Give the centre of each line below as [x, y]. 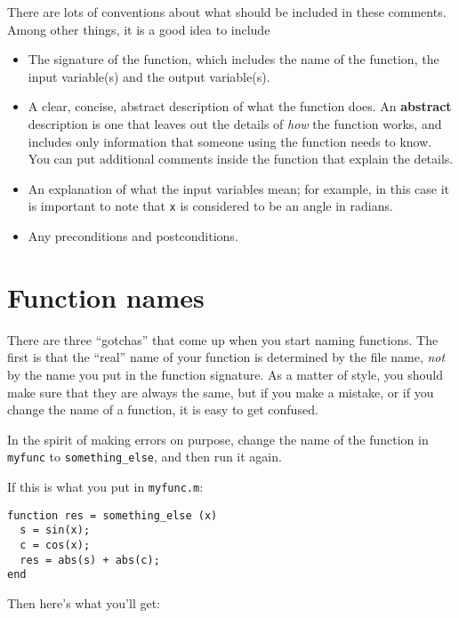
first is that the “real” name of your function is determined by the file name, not [226, 357]
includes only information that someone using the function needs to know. [230, 141]
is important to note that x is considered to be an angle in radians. [210, 206]
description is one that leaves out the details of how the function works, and [235, 123]
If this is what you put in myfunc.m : [105, 486]
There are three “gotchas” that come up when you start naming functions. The [223, 339]
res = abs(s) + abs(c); [90, 560]
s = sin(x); [55, 530]
